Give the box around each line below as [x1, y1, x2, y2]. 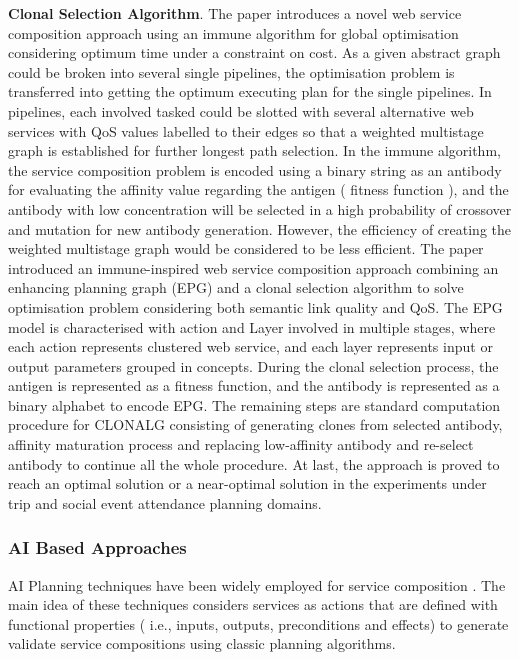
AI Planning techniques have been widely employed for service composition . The [8, 574, 506, 595]
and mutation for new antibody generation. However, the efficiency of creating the [8, 218, 511, 239]
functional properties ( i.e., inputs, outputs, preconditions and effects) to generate [8, 613, 509, 634]
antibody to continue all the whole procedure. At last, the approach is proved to [8, 453, 500, 474]
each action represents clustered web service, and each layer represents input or [8, 336, 493, 357]
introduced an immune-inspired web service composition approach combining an [8, 257, 499, 278]
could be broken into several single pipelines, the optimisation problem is [8, 61, 455, 82]
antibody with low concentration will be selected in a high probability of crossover [8, 198, 512, 219]
